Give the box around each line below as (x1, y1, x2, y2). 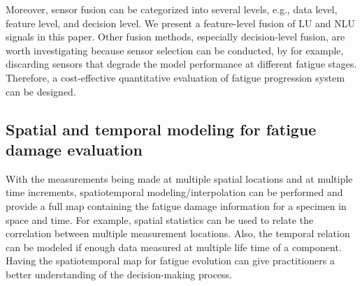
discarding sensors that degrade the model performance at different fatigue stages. (6, 57, 357, 71)
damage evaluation (6, 138, 143, 160)
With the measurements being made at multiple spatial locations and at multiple (6, 171, 353, 186)
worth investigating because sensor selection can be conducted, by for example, (6, 43, 344, 57)
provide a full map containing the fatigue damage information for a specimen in (6, 198, 347, 213)
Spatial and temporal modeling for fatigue (6, 118, 317, 140)
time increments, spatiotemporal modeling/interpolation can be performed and (6, 185, 343, 200)
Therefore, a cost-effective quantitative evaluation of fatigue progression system (6, 70, 345, 84)
